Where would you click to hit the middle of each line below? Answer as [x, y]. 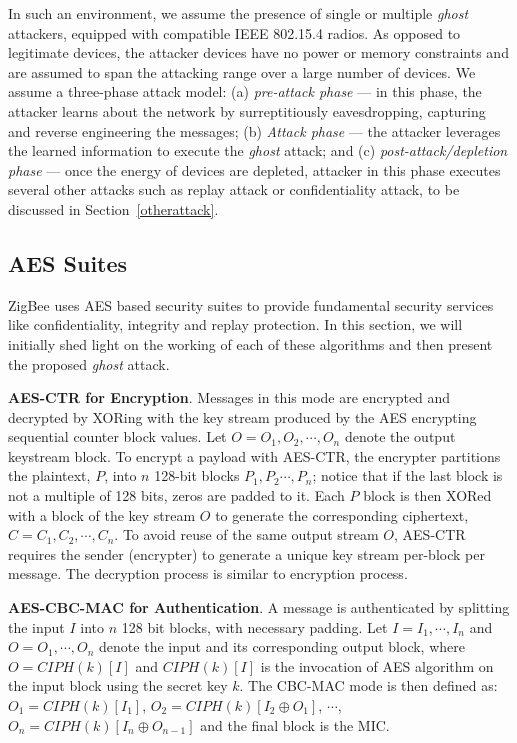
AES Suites [68, 262]
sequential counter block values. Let [117, 436]
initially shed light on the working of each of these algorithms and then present [250, 343]
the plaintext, [49, 475]
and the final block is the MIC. [295, 724]
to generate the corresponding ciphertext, [342, 514]
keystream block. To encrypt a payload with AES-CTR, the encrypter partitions [254, 455]
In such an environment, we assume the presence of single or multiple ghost [238, 13]
